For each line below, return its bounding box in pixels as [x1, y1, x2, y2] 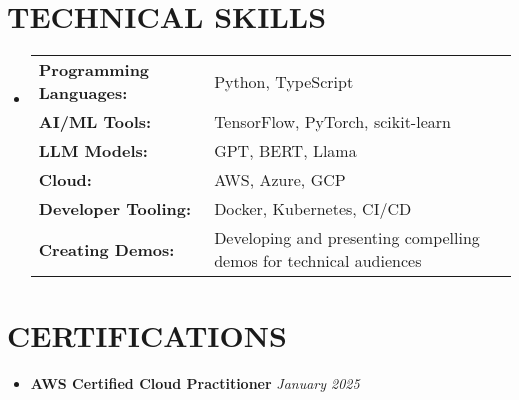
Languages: [38, 81, 128, 105]
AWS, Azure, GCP [214, 168, 346, 192]
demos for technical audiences [214, 249, 422, 273]
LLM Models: [38, 139, 148, 163]
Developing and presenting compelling [214, 226, 480, 250]
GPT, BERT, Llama [214, 139, 357, 163]
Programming [38, 58, 150, 82]
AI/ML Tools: [38, 110, 152, 134]
